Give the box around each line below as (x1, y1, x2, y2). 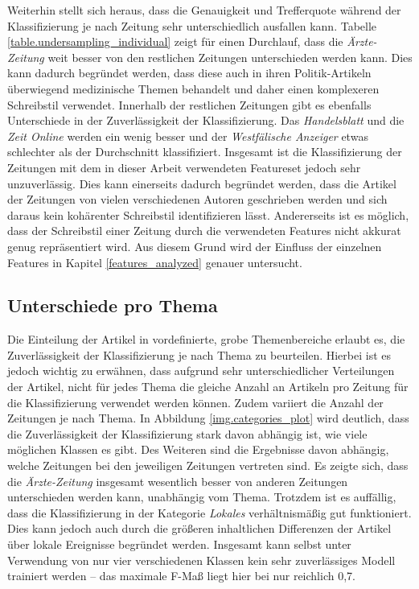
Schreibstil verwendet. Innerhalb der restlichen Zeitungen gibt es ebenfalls (7, 96, 372, 113)
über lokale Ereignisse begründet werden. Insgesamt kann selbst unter (7, 536, 351, 553)
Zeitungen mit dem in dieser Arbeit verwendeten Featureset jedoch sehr (7, 159, 361, 175)
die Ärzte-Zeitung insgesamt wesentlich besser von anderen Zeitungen (7, 472, 348, 489)
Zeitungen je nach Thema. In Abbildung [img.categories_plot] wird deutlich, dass (7, 410, 409, 426)
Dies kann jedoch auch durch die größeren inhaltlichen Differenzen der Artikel (7, 520, 392, 537)
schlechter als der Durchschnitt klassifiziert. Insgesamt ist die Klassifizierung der (7, 143, 402, 160)
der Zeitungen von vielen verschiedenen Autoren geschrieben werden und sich (7, 191, 388, 208)
